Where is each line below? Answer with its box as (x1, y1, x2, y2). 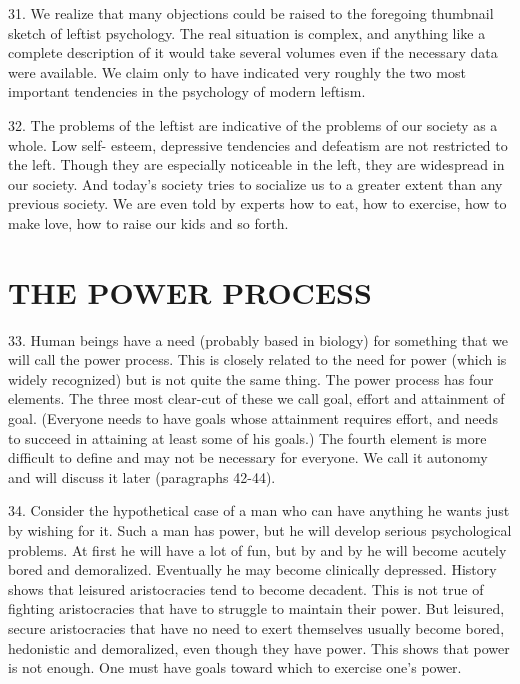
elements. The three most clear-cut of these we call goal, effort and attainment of (8, 388, 505, 409)
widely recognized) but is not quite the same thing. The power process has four (8, 368, 494, 389)
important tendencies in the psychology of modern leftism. (8, 81, 366, 102)
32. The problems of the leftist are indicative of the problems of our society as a (8, 114, 498, 135)
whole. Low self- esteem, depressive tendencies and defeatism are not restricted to (8, 134, 508, 155)
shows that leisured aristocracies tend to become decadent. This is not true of (8, 578, 484, 599)
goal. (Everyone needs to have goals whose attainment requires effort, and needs (8, 408, 498, 429)
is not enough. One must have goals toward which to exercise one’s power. (8, 657, 462, 678)
